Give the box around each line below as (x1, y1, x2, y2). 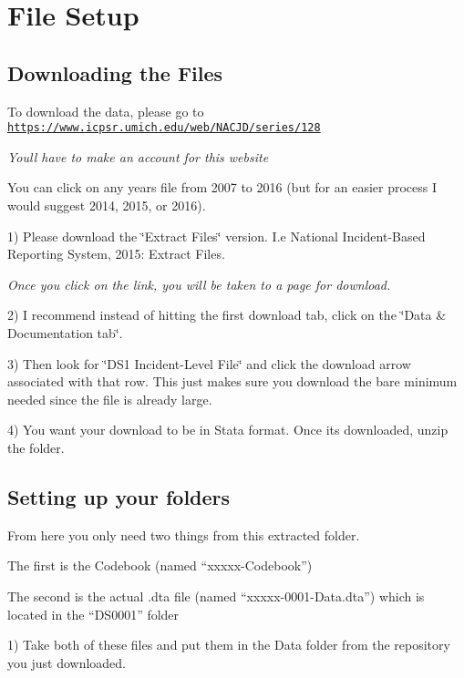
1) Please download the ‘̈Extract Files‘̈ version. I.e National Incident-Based (7, 226, 426, 245)
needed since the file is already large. (7, 389, 212, 408)
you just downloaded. (7, 652, 126, 672)
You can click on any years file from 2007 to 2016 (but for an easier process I (7, 178, 438, 197)
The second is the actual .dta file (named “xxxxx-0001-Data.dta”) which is (7, 586, 425, 605)
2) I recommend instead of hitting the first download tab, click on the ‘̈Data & (7, 305, 447, 324)
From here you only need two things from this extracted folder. (7, 525, 360, 544)
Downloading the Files (7, 58, 223, 87)
